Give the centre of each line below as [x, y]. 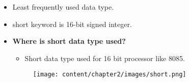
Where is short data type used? [69, 41]
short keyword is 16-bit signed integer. [72, 24]
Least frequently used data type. [63, 7]
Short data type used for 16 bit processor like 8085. [105, 58]
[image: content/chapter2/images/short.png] [110, 75]
